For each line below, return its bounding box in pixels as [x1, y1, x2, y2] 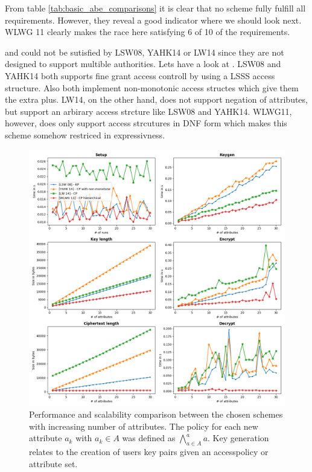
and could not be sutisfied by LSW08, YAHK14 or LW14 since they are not [5, 45, 284, 58]
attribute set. [29, 457, 78, 470]
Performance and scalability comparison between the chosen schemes [29, 408, 283, 421]
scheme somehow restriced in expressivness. [5, 128, 165, 141]
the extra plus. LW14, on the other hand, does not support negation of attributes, [5, 93, 308, 106]
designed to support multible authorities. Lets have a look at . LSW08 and [5, 57, 281, 70]
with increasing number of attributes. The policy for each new [29, 419, 258, 432]
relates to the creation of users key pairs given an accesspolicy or [29, 445, 269, 458]
